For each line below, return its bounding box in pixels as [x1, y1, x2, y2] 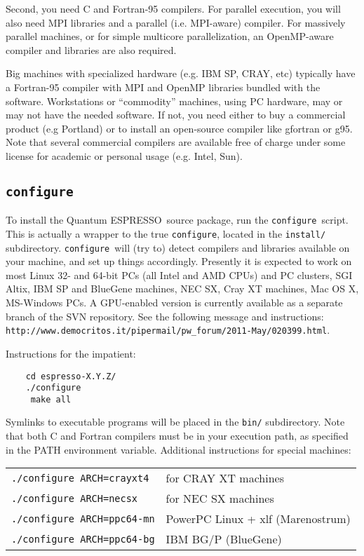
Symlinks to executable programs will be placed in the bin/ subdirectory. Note [6, 414, 345, 429]
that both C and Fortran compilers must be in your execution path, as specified [6, 428, 349, 443]
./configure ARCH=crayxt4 [11, 472, 149, 484]
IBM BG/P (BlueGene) [166, 531, 282, 548]
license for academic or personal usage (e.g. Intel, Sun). [6, 148, 243, 163]
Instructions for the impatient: [6, 346, 136, 360]
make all [30, 394, 72, 405]
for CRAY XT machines [166, 470, 284, 487]
